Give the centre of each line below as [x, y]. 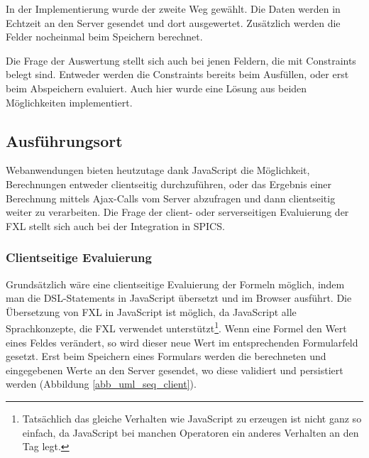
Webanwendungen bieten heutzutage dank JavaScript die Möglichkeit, [158, 170]
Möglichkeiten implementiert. [69, 102]
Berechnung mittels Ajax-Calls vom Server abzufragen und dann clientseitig [171, 198]
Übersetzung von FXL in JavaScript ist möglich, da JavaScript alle [151, 311]
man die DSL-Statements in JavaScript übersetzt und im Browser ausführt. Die [179, 298]
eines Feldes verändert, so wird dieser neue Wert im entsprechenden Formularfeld [182, 342]
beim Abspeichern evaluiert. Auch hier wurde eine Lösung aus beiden [156, 88]
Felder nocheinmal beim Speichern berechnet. [104, 37]
